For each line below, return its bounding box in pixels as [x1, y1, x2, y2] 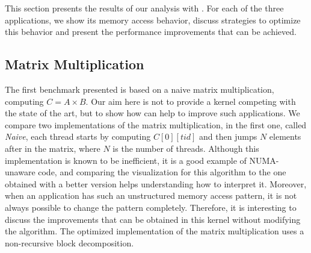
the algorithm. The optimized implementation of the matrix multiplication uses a [5, 225, 304, 237]
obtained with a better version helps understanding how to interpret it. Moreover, [5, 177, 307, 190]
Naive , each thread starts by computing [5, 130, 151, 143]
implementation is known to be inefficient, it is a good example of [5, 154, 247, 166]
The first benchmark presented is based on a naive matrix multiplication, [5, 83, 274, 95]
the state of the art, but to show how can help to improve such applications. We [5, 107, 300, 119]
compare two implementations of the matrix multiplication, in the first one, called [5, 118, 307, 131]
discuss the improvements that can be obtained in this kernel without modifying [5, 213, 301, 225]
